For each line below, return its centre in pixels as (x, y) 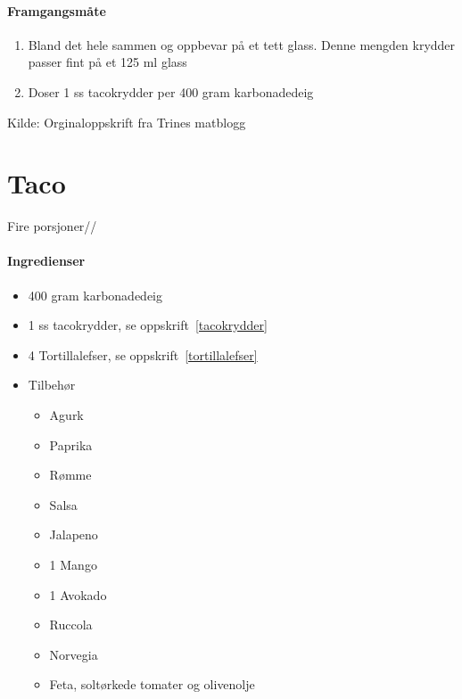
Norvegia (74, 654)
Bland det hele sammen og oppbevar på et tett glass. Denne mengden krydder (242, 44)
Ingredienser (46, 261)
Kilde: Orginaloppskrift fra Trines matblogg (127, 122)
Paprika (71, 444)
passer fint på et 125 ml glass (107, 62)
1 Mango (73, 565)
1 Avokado (78, 594)
